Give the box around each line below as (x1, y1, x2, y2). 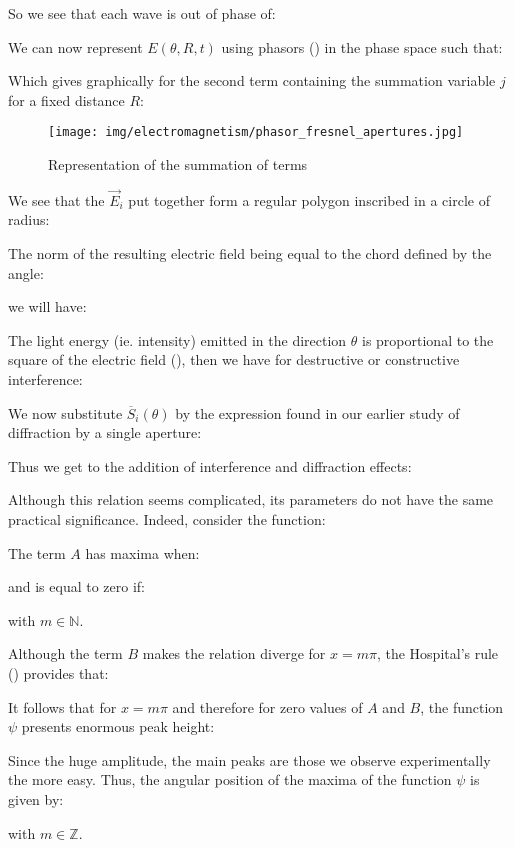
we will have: (8, 296, 87, 317)
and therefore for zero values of (172, 696, 363, 717)
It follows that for (8, 696, 117, 717)
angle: (8, 262, 44, 283)
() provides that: (8, 662, 109, 683)
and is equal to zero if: (8, 576, 146, 597)
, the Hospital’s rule (376, 643, 499, 664)
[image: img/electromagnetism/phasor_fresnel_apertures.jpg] (48, 125, 464, 140)
